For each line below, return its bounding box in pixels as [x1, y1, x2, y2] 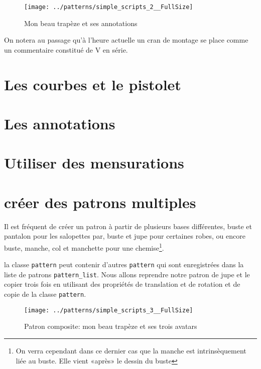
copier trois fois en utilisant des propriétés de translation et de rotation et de [4, 279, 240, 289]
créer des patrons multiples [4, 192, 196, 212]
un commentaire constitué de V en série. [4, 44, 128, 55]
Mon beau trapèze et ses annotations [24, 18, 138, 28]
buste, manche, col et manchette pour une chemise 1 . [4, 241, 164, 253]
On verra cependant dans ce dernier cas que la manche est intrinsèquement [16, 345, 246, 355]
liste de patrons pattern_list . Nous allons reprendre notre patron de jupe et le [4, 269, 250, 279]
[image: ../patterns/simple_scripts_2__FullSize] [24, 4, 193, 11]
